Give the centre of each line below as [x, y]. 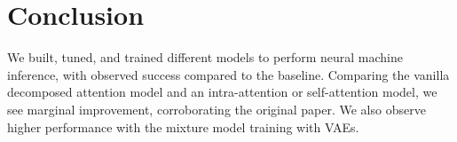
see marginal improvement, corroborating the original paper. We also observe [217, 109]
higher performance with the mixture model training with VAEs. [183, 126]
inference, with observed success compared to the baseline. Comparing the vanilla [228, 74]
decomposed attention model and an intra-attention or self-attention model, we [222, 92]
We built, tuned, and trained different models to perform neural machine [205, 57]
